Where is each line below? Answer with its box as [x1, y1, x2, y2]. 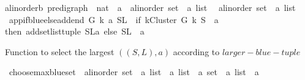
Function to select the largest [5, 45, 115, 58]
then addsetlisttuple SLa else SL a [5, 25, 145, 38]
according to [173, 45, 220, 58]
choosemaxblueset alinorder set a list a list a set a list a [9, 65, 259, 78]
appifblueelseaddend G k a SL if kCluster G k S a [9, 13, 219, 25]
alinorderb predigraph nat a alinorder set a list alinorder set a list [5, 1, 296, 13]
